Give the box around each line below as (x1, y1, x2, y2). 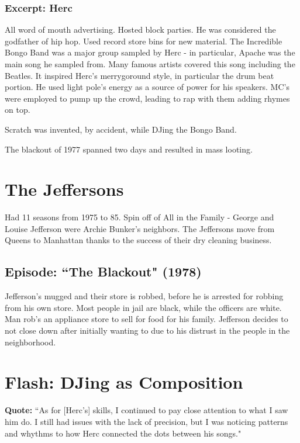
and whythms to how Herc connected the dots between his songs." (5, 427, 242, 439)
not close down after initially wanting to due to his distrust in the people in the (5, 324, 290, 337)
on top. (5, 103, 30, 116)
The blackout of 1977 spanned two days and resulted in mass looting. (5, 143, 253, 155)
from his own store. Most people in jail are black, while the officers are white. (5, 301, 282, 313)
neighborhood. (5, 335, 56, 348)
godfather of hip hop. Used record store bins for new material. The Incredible (5, 34, 282, 47)
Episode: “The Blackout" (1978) (5, 262, 202, 281)
